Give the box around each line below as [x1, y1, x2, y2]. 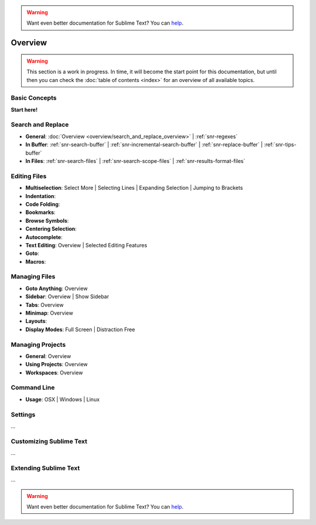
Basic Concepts [11, 94, 57, 102]
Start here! [11, 106, 38, 113]
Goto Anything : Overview [25, 285, 88, 292]
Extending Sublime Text [11, 463, 80, 472]
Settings [11, 410, 36, 418]
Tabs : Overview [25, 301, 64, 308]
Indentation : [25, 192, 56, 199]
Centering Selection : [25, 226, 77, 233]
